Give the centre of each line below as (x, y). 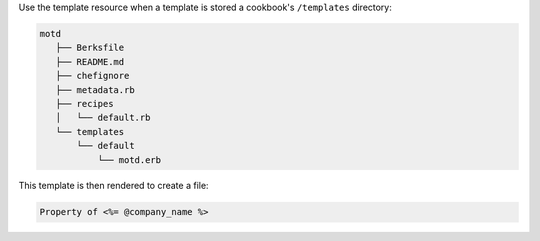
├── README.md (90, 61)
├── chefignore (92, 76)
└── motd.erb (129, 159)
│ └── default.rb (103, 118)
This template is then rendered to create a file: (113, 186)
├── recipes (84, 103)
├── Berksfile (90, 48)
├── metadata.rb (95, 89)
